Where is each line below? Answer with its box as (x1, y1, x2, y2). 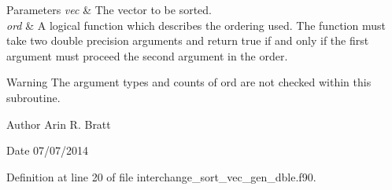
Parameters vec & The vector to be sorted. (6, 2, 212, 17)
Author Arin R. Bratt (6, 115, 111, 132)
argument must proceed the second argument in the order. (6, 47, 288, 64)
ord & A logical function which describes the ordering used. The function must (6, 16, 386, 33)
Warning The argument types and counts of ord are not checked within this (6, 74, 372, 90)
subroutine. (6, 89, 61, 105)
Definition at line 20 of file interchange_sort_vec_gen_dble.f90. (6, 168, 316, 185)
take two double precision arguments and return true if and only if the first (6, 32, 369, 49)
